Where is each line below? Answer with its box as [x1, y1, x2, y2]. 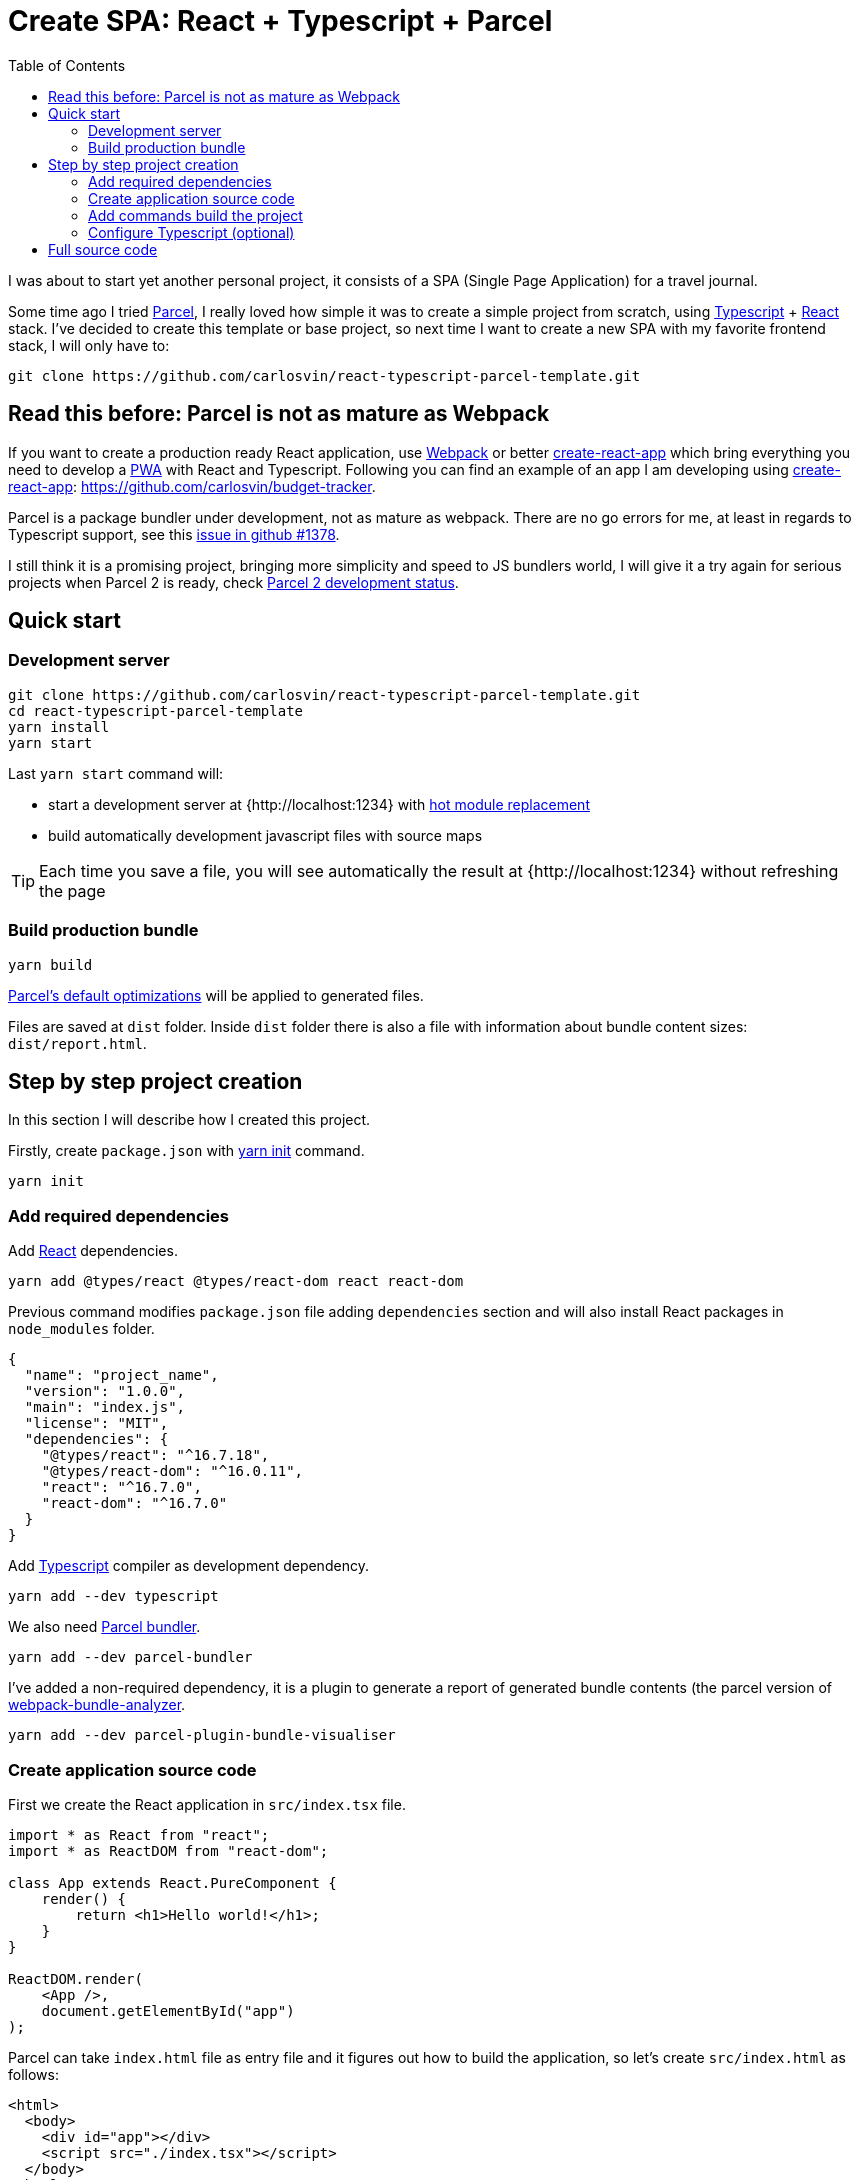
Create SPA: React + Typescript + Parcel [8, 4, 553, 38]
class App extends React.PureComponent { [8, 1874, 337, 1891]
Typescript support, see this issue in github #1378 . [8, 525, 340, 543]
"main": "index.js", [24, 1399, 186, 1416]
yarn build [8, 956, 93, 973]
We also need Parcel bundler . [8, 1618, 201, 1636]
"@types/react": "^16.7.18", [41, 1447, 270, 1464]
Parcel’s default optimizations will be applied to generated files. [8, 986, 424, 1004]
